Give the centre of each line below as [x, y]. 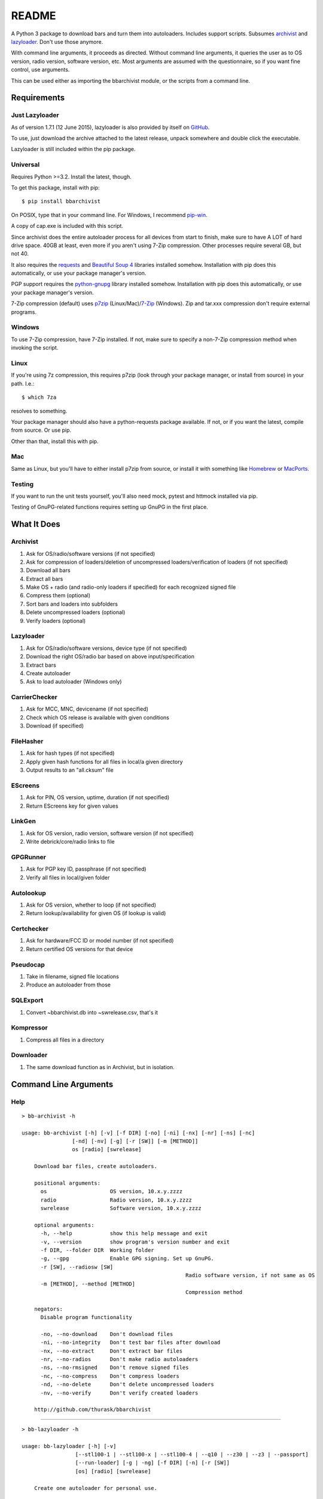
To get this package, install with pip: [55, 187]
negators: [48, 1309]
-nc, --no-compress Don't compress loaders [110, 1376]
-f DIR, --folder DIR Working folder [97, 1250]
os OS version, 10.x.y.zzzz [111, 1191]
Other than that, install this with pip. [55, 441]
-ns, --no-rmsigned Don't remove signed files [115, 1368]
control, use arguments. [40, 70]
